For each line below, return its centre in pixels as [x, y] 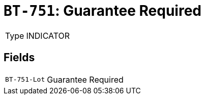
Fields [19, 58]
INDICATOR [48, 35]
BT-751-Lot [25, 80]
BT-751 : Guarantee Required [102, 11]
